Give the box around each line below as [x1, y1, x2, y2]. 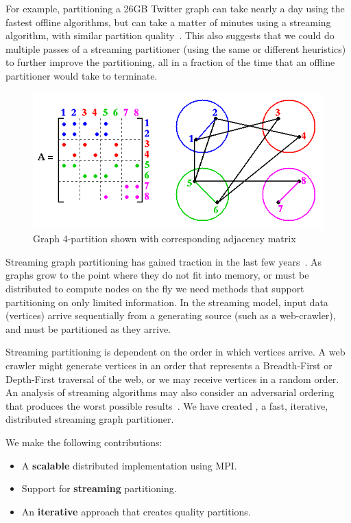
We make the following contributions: [5, 434, 162, 449]
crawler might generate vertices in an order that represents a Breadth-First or [5, 358, 332, 372]
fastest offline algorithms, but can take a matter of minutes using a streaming [5, 14, 331, 29]
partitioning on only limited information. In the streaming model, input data [5, 294, 328, 309]
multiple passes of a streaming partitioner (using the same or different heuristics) [5, 41, 346, 56]
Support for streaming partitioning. [21, 481, 177, 496]
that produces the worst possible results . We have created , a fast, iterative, [5, 398, 328, 412]
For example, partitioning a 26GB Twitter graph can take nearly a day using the [5, 1, 345, 15]
